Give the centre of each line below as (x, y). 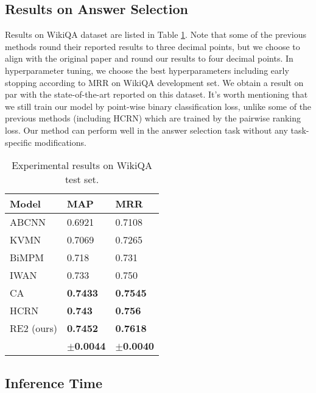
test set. (82, 179)
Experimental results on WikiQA (82, 165)
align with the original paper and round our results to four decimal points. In (149, 58)
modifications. (60, 142)
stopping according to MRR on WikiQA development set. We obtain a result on (154, 82)
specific (19, 142)
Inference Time (54, 382)
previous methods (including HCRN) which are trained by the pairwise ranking (153, 118)
